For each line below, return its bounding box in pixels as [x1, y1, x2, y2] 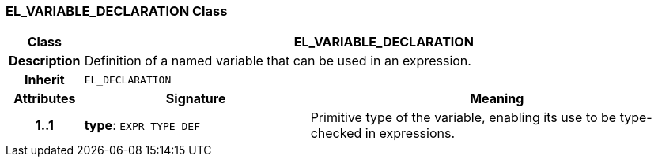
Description [9, 53, 81, 69]
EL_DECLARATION [84, 73, 172, 86]
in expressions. [365, 125, 456, 142]
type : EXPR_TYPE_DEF [84, 117, 200, 134]
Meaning [470, 91, 524, 107]
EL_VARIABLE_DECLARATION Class [6, 3, 228, 19]
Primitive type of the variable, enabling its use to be [310, 109, 617, 126]
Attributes [13, 91, 76, 107]
